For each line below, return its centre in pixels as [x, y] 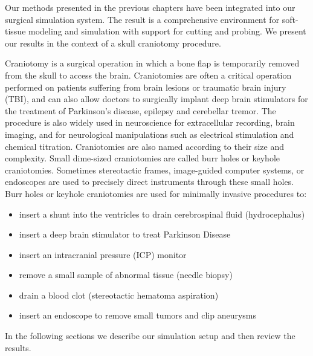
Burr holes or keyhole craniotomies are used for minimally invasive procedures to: [156, 193]
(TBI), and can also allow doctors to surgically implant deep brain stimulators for [156, 99]
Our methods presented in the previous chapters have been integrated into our [150, 7]
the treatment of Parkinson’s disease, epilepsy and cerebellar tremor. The [140, 110]
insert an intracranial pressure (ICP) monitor [103, 254]
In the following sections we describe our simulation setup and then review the [150, 336]
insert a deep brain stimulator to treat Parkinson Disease [125, 234]
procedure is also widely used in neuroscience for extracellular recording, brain [150, 122]
